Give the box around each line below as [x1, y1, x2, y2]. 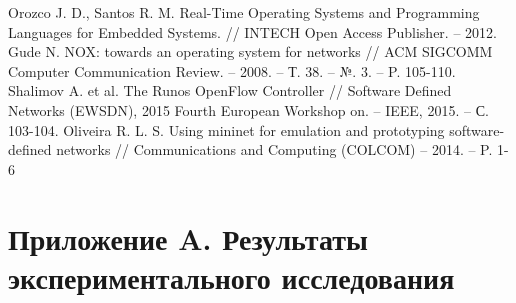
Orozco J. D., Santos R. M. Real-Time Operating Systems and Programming [8, 2, 480, 22]
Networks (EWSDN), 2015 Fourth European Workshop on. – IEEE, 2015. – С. [8, 99, 489, 120]
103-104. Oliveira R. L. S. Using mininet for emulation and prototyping [8, 119, 445, 140]
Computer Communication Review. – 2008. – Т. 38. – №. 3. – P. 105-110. [8, 60, 456, 81]
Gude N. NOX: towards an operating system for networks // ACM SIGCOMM [8, 41, 493, 62]
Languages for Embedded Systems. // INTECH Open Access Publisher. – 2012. [8, 21, 497, 42]
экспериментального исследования [8, 256, 455, 297]
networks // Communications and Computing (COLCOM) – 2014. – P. [56, 139, 493, 160]
